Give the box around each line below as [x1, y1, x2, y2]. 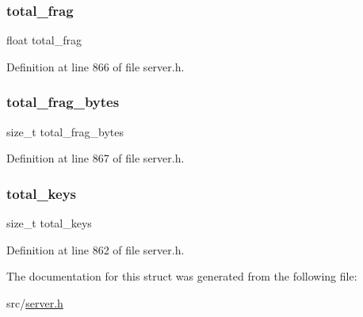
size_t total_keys [6, 215, 92, 231]
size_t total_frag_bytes [6, 123, 124, 139]
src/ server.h [6, 294, 63, 311]
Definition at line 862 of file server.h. [6, 241, 185, 258]
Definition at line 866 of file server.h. [6, 58, 185, 74]
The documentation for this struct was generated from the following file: [6, 268, 357, 285]
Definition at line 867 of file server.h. [6, 150, 185, 166]
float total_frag [6, 32, 82, 48]
